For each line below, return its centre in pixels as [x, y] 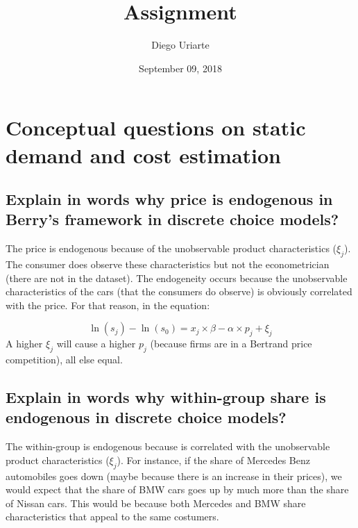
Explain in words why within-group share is [166, 397]
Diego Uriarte [180, 45]
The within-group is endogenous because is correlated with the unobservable [168, 446]
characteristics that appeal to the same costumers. [112, 517]
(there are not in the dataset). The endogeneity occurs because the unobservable [177, 278]
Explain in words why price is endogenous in [169, 199]
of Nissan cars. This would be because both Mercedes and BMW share [156, 503]
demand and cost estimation [143, 155]
